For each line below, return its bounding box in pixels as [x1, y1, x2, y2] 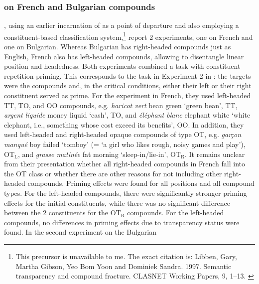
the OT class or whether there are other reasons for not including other [4, 168, 222, 178]
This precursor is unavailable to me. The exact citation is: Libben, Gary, [15, 251, 237, 261]
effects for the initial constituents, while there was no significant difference [4, 197, 230, 208]
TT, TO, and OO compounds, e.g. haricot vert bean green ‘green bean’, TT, [4, 100, 238, 110]
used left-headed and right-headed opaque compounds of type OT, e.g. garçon [4, 129, 242, 140]
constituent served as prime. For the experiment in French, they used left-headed [4, 90, 251, 101]
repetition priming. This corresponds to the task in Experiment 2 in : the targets [4, 70, 251, 81]
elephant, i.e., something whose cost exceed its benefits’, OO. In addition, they [4, 119, 244, 130]
